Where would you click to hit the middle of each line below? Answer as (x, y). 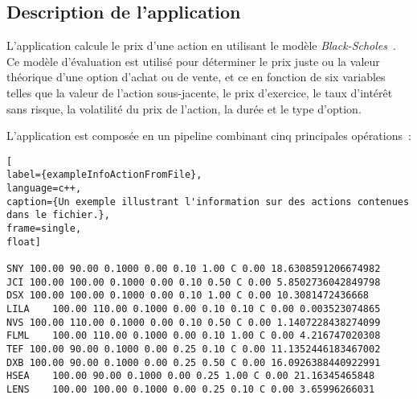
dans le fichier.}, (58, 215)
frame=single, (44, 229)
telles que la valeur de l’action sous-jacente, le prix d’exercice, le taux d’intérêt (200, 92)
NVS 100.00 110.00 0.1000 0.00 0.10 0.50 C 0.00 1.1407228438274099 (194, 322)
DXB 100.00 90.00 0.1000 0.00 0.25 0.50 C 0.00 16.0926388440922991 (194, 362)
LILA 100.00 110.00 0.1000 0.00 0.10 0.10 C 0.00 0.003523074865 (194, 309)
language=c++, (44, 189)
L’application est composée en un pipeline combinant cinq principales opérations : (209, 136)
